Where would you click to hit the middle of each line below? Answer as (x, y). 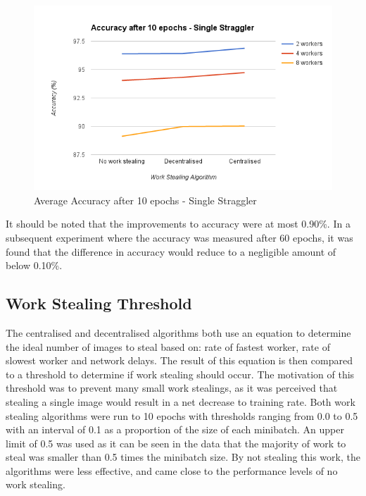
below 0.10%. (34, 265)
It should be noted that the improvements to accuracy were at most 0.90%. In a (178, 224)
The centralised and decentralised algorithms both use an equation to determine (178, 332)
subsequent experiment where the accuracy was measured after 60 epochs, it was (179, 237)
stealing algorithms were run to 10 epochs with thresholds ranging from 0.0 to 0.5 (182, 415)
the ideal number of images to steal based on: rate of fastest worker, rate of (168, 346)
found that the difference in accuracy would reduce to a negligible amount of (171, 251)
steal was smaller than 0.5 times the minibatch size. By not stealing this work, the (183, 457)
